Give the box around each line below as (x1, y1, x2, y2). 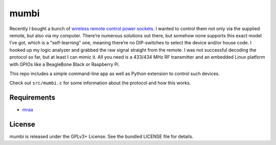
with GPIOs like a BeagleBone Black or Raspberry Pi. (9, 61, 120, 67)
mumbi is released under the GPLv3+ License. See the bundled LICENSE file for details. (9, 133, 194, 140)
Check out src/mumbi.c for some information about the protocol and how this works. (9, 80, 191, 86)
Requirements (9, 93, 56, 102)
